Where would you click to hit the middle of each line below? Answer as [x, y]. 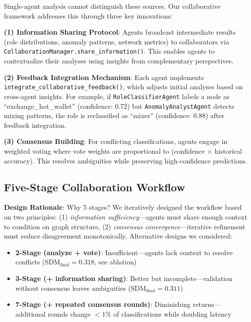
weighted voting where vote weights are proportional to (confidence [105, 151]
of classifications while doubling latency [172, 313]
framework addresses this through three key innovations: [88, 15]
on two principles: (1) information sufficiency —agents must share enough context [126, 216]
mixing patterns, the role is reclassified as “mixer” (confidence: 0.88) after [114, 115]
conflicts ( [30, 262]
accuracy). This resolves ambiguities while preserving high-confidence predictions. [126, 160]
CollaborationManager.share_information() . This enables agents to [109, 51]
